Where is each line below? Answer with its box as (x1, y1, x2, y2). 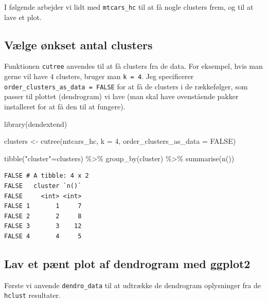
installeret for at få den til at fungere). (4, 101, 126, 112)
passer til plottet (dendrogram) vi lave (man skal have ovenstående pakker (4, 91, 239, 102)
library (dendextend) (4, 118, 67, 129)
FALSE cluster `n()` (4, 182, 82, 190)
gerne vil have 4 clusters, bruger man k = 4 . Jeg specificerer (4, 71, 194, 82)
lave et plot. (4, 11, 42, 22)
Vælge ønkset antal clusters (4, 36, 153, 52)
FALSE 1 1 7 (4, 202, 82, 210)
